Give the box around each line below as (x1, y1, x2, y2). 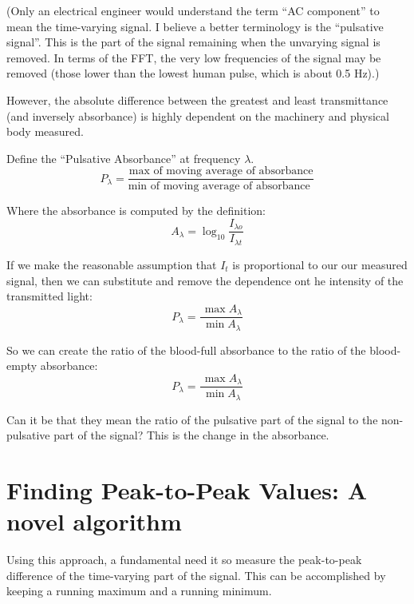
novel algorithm (6, 505, 182, 538)
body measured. (6, 123, 84, 140)
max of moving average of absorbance (128, 165, 313, 177)
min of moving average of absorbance (128, 181, 310, 193)
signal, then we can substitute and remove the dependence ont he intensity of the (6, 272, 404, 288)
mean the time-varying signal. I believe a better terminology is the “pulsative (6, 18, 384, 34)
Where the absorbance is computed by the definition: (6, 202, 266, 219)
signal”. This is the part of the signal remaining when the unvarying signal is (6, 34, 380, 50)
